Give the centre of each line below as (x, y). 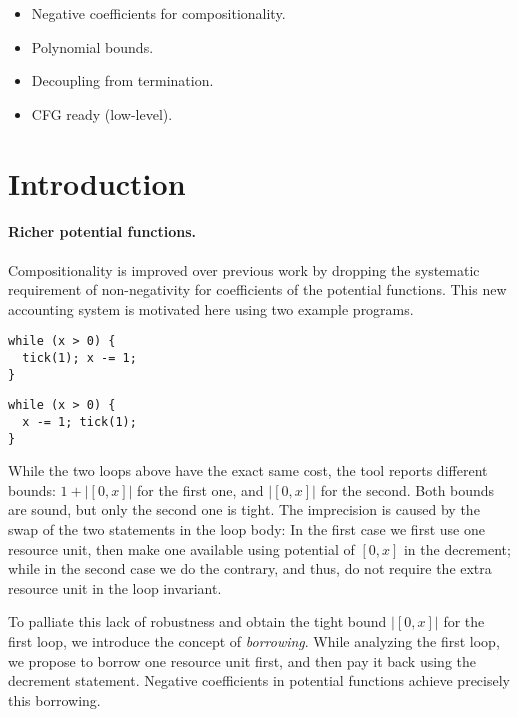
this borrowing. (54, 699)
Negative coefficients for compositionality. (158, 13)
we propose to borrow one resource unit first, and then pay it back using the (242, 660)
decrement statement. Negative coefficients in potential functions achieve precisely (259, 680)
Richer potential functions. (102, 231)
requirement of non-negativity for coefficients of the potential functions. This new (257, 289)
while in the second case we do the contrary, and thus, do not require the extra (250, 568)
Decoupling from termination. (122, 80)
